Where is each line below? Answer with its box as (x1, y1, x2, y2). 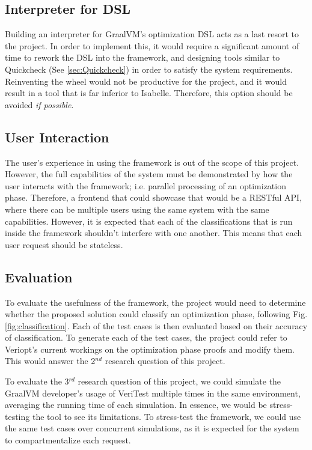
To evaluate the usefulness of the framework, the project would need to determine (5, 296, 306, 308)
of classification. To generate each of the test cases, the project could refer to (5, 331, 287, 344)
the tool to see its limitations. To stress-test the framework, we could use (32, 410, 301, 422)
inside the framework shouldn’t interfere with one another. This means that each (5, 227, 302, 239)
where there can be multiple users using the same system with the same (5, 202, 269, 215)
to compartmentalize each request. (5, 434, 131, 446)
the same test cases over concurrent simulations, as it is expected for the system (5, 422, 299, 434)
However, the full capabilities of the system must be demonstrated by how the (5, 168, 293, 180)
